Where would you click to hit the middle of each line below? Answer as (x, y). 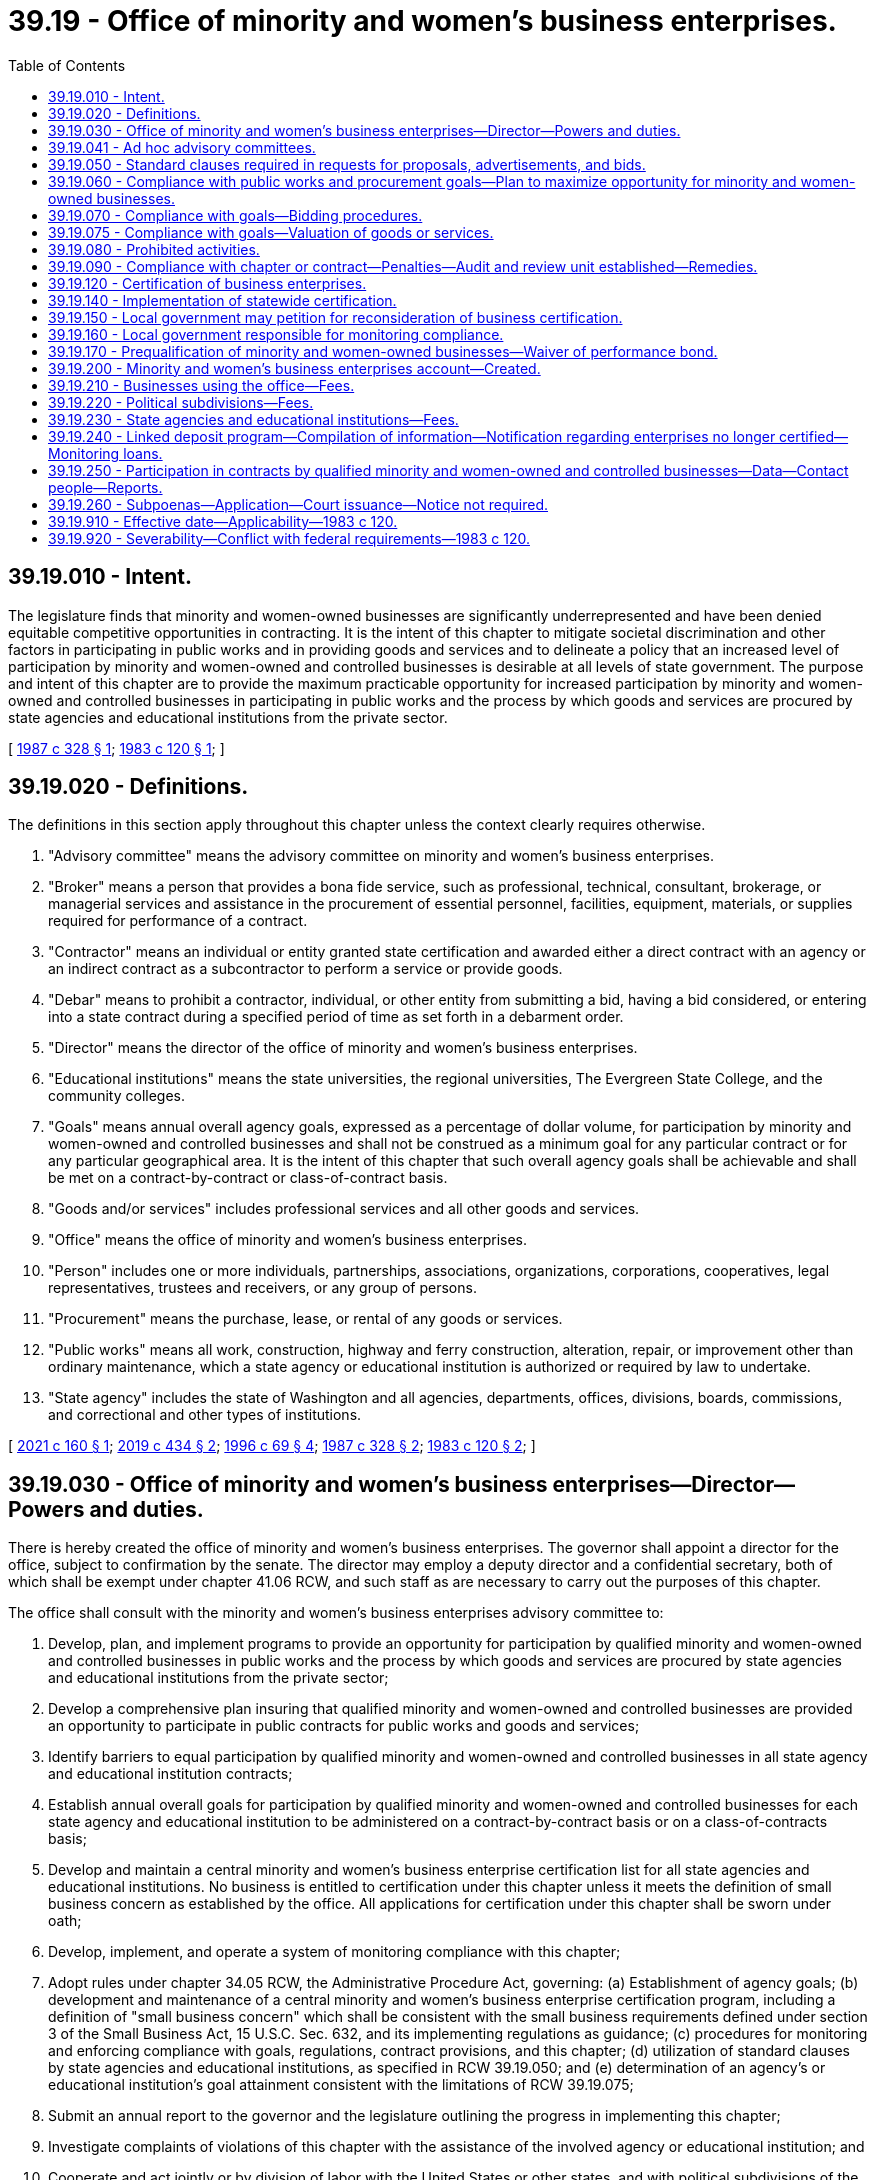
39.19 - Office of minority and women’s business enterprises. (422, 21)
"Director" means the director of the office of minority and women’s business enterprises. (343, 1048)
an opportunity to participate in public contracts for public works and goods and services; (344, 1726)
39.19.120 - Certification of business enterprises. (207, 283)
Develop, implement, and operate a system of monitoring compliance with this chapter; (334, 1952)
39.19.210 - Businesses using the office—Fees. (201, 385)
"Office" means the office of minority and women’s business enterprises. (288, 1240)
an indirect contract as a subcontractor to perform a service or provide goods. (305, 969)
